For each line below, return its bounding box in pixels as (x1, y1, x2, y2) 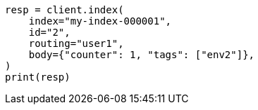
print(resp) (5, 71, 70, 83)
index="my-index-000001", (28, 15, 172, 27)
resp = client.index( (5, 4, 124, 15)
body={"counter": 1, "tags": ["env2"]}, (28, 49, 255, 60)
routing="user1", (28, 38, 124, 49)
